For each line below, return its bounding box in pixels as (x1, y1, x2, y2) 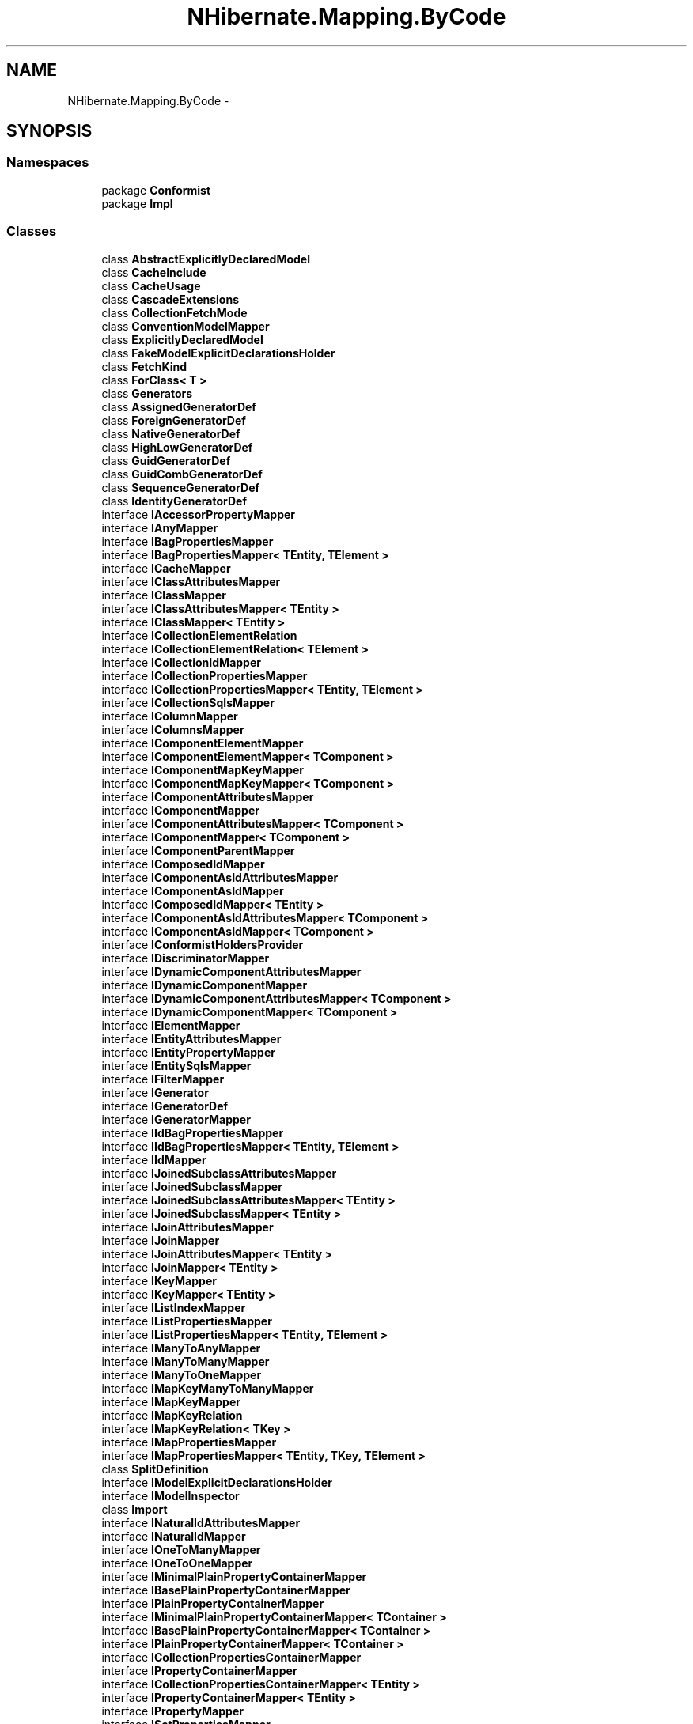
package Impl (101, 196, 173, 210)
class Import (101, 1502, 168, 1516)
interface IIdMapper (101, 1152, 206, 1166)
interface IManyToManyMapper (101, 1354, 270, 1368)
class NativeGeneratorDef (101, 426, 240, 440)
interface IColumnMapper (101, 709, 238, 723)
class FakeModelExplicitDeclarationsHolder (101, 346, 335, 360)
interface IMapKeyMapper (101, 1394, 240, 1408)
